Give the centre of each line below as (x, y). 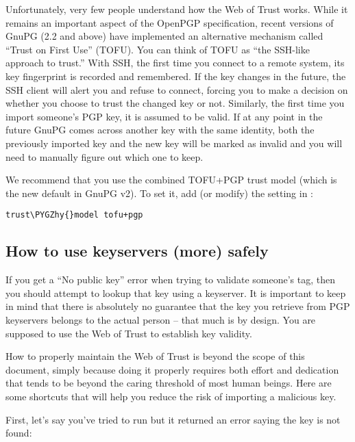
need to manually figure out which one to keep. (105, 156)
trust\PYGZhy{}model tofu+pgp (74, 215)
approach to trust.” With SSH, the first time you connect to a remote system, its (175, 63)
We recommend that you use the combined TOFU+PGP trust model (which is (171, 180)
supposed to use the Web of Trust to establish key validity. (129, 333)
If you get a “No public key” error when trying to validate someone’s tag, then (170, 279)
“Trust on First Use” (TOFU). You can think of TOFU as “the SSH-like (158, 49)
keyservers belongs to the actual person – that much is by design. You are (161, 319)
